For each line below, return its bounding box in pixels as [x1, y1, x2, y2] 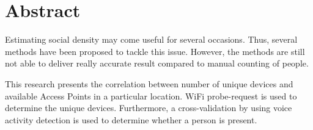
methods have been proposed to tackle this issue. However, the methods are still [5, 45, 305, 57]
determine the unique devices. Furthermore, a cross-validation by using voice [5, 101, 292, 114]
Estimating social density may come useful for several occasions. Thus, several [5, 33, 298, 46]
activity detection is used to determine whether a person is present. [5, 113, 257, 126]
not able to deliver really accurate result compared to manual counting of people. [5, 57, 309, 70]
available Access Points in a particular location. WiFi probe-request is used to [5, 89, 297, 102]
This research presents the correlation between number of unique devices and [5, 77, 293, 90]
